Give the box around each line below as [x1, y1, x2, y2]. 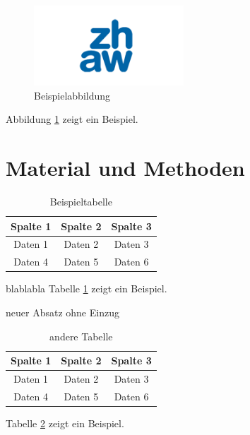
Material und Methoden [6, 153, 245, 182]
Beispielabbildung [34, 88, 111, 102]
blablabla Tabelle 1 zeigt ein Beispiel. [6, 281, 167, 296]
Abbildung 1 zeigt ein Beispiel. [6, 112, 138, 126]
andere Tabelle [49, 328, 113, 343]
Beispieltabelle [49, 193, 112, 208]
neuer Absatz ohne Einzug [6, 304, 119, 319]
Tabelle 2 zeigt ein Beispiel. [6, 415, 124, 430]
